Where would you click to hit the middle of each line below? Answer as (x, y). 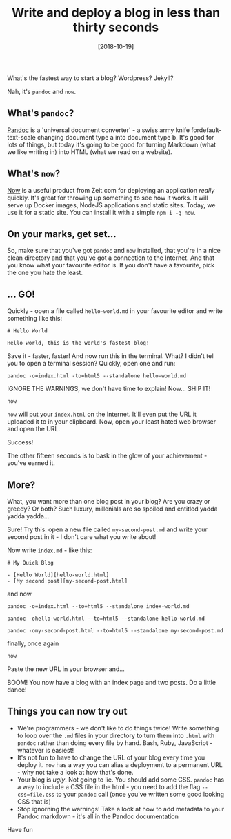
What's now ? (34, 174)
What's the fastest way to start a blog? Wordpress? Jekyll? (90, 78)
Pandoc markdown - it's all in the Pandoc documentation (98, 816)
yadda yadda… (28, 516)
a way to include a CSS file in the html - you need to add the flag (109, 786)
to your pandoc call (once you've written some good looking (140, 794)
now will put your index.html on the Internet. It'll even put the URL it (102, 414)
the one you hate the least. (45, 273)
